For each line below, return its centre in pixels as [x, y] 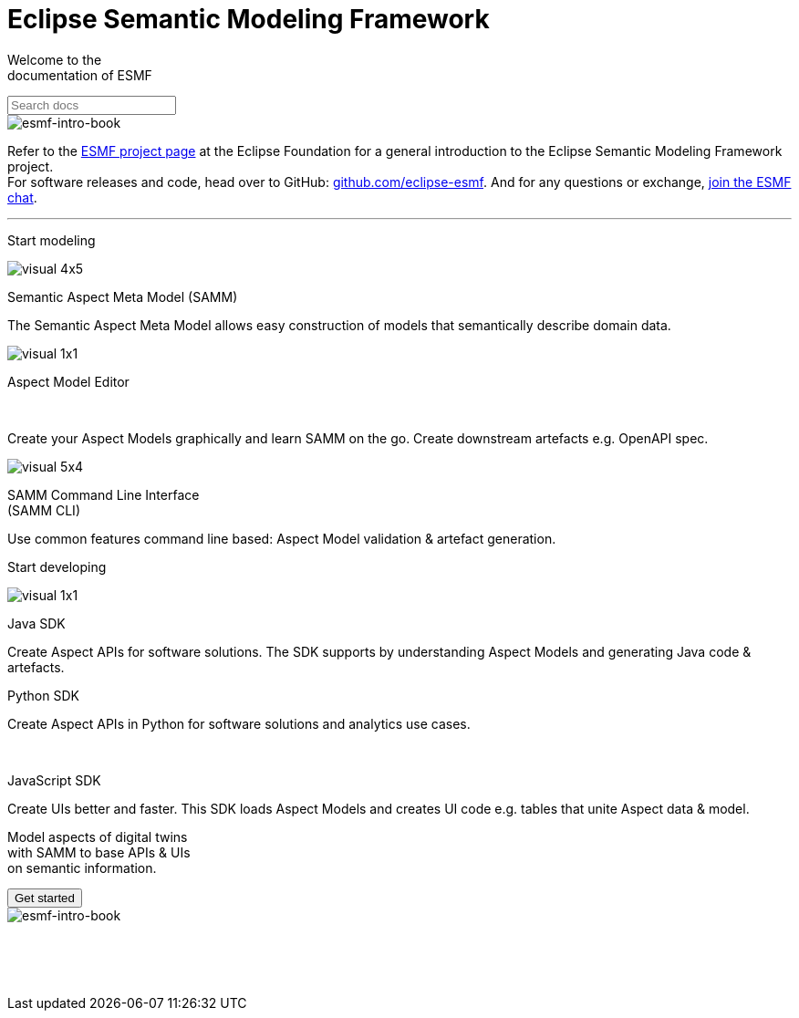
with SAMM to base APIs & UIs [99, 852]
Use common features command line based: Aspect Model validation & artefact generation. [282, 538]
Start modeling [52, 240]
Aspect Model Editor [68, 381]
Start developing [57, 566]
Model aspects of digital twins [98, 836]
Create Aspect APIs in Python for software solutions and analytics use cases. [239, 723]
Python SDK [43, 695]
